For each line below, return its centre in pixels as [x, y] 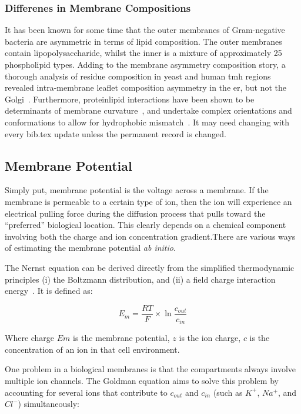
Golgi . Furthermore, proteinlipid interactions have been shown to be [130, 99]
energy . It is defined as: [49, 291]
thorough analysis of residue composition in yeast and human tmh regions [138, 76]
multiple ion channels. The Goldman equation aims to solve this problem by [142, 380]
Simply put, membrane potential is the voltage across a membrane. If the [137, 190]
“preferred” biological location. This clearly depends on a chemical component [146, 225]
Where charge [30, 338]
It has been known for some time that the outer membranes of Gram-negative [145, 30]
